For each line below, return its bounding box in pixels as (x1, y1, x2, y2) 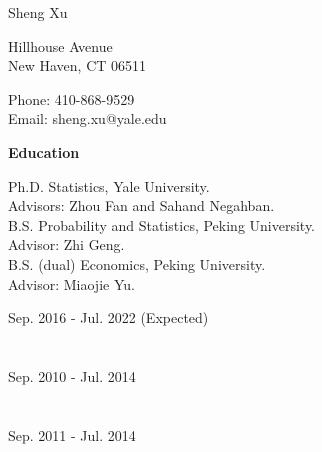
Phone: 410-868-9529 (8, 88, 135, 109)
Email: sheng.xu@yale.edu (8, 108, 167, 129)
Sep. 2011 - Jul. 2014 (8, 424, 136, 445)
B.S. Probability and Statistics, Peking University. (8, 214, 316, 235)
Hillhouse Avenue (8, 35, 113, 56)
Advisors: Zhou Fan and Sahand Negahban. (8, 195, 275, 216)
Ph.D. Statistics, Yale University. (8, 175, 210, 196)
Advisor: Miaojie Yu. (8, 273, 135, 294)
